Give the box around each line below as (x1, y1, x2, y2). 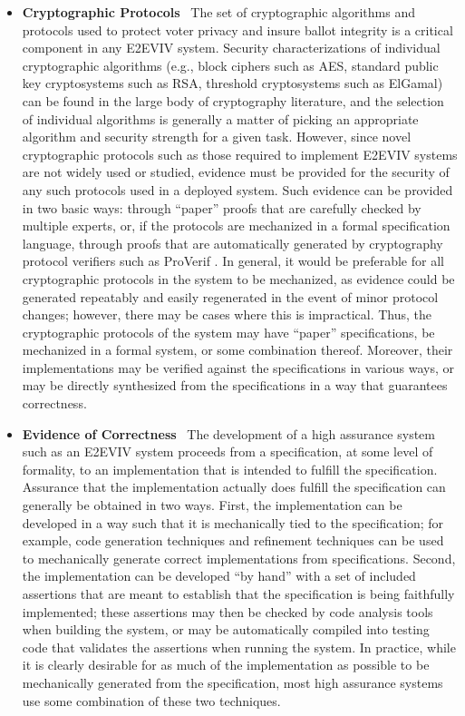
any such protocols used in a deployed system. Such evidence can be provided (22, 180, 453, 199)
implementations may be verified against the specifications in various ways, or (22, 358, 454, 377)
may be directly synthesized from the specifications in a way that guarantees (22, 376, 448, 395)
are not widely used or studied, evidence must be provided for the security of (22, 162, 450, 181)
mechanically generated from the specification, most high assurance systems (22, 672, 443, 691)
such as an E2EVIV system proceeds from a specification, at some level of (22, 442, 433, 461)
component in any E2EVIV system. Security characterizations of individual (22, 38, 441, 57)
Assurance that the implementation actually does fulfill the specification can (22, 477, 446, 496)
